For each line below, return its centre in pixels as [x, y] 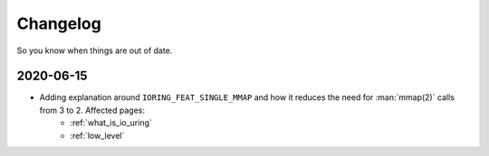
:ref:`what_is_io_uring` [111, 123]
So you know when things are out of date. [95, 50]
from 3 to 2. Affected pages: [92, 110]
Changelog [59, 23]
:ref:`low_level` [97, 135]
